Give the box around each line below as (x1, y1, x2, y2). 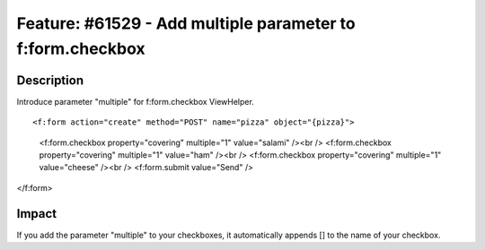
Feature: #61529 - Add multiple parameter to (16, 13, 357, 33)
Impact (16, 206, 57, 221)
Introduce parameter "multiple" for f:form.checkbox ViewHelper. (16, 96, 255, 107)
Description (16, 73, 84, 88)
